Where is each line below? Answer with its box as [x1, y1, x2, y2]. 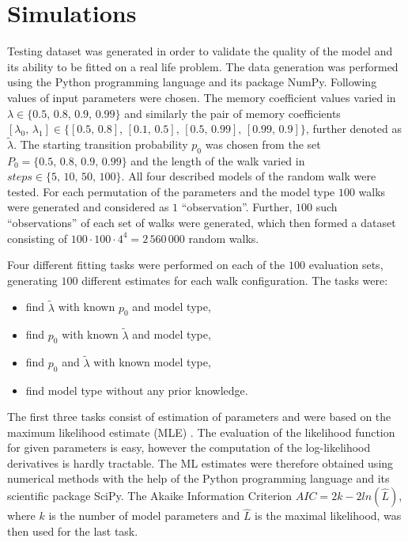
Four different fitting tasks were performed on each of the [7, 256, 285, 273]
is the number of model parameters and [48, 507, 240, 524]
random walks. [188, 229, 259, 246]
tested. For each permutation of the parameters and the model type [7, 183, 335, 199]
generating [7, 271, 58, 288]
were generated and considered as [7, 199, 169, 215]
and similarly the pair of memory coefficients [124, 104, 341, 121]
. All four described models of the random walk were [121, 168, 376, 184]
